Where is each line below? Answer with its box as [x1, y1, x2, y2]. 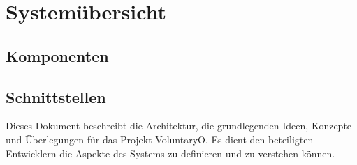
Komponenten [6, 45, 109, 66]
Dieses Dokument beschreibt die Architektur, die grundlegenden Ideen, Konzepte [6, 118, 352, 133]
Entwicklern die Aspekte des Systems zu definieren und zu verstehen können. [6, 146, 335, 160]
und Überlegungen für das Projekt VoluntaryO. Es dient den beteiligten [6, 132, 314, 146]
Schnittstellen [6, 86, 106, 107]
